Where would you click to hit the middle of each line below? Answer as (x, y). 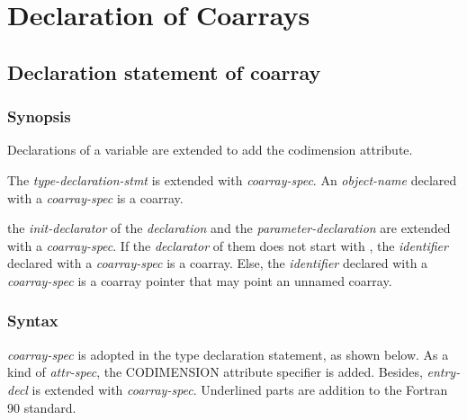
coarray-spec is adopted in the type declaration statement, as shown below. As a (228, 354)
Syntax (33, 321)
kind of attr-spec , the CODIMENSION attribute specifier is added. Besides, (215, 372)
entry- (444, 372)
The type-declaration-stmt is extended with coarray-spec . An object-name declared (232, 179)
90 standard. (42, 407)
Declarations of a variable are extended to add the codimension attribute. (210, 150)
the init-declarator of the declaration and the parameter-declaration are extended (229, 228)
